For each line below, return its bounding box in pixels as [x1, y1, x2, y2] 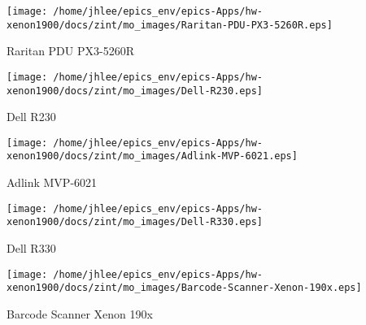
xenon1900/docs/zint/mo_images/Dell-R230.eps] [7, 84, 263, 97]
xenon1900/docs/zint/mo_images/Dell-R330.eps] [7, 216, 263, 228]
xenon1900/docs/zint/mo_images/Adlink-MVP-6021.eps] [7, 150, 298, 162]
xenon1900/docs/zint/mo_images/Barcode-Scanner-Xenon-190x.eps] [7, 282, 362, 294]
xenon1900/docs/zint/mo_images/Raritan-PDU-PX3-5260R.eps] [7, 19, 333, 31]
